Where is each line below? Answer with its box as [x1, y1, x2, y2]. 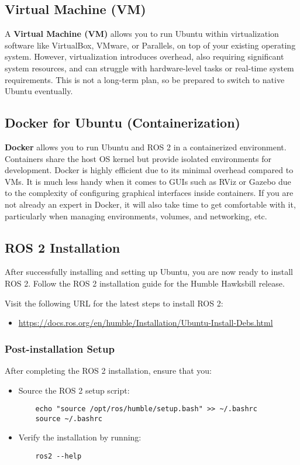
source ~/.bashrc [35, 414, 102, 423]
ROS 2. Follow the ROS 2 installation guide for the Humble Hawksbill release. [5, 277, 285, 289]
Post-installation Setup [5, 341, 115, 356]
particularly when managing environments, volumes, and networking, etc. [5, 209, 267, 222]
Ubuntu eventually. [5, 85, 73, 97]
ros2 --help [35, 452, 82, 461]
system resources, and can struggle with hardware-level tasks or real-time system [5, 61, 294, 74]
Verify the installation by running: [18, 431, 142, 443]
